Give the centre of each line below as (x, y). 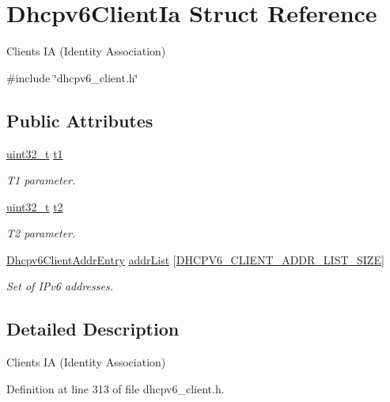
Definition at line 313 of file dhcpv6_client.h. (115, 388)
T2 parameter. (41, 233)
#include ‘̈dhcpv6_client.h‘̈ (72, 77)
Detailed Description (93, 329)
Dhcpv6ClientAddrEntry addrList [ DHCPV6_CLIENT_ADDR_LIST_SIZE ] (195, 259)
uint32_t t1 (35, 153)
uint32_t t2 (35, 206)
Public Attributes (80, 120)
